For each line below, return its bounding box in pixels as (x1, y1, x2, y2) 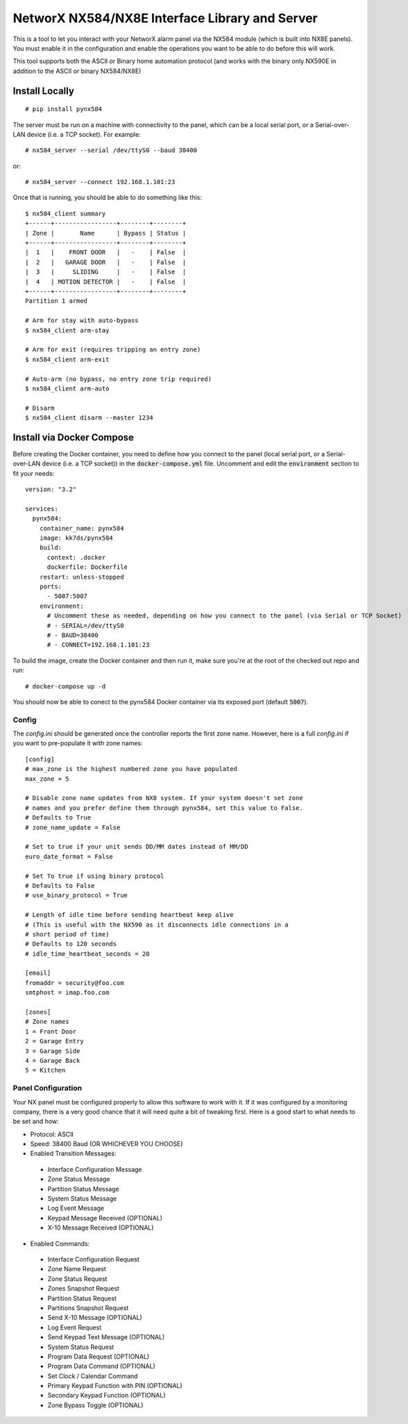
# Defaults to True (25, 813, 92, 822)
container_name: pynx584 (39, 524, 124, 532)
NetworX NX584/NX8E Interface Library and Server (12, 10, 318, 26)
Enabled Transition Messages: (30, 1150, 117, 1158)
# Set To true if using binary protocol (25, 872, 164, 880)
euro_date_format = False (25, 852, 114, 861)
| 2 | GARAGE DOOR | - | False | (25, 258, 187, 266)
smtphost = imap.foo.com (25, 988, 110, 997)
